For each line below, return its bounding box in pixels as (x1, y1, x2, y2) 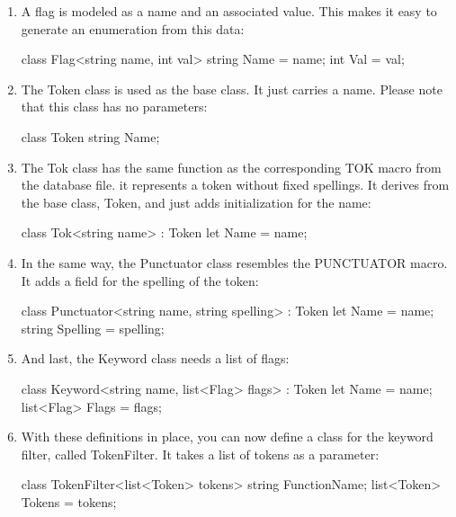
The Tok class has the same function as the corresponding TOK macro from (21, 157, 442, 176)
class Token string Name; (21, 127, 160, 146)
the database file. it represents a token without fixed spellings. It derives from (21, 175, 450, 194)
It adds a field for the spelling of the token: (21, 271, 259, 290)
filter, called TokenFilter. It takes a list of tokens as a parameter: (21, 444, 380, 463)
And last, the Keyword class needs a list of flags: (21, 349, 290, 368)
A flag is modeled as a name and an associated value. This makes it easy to (21, 2, 437, 20)
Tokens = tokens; (21, 492, 117, 511)
